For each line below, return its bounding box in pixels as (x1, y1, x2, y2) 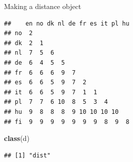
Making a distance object (4, 1, 81, 11)
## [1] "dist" (4, 151, 51, 159)
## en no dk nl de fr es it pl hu (4, 20, 129, 27)
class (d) (4, 133, 29, 143)
